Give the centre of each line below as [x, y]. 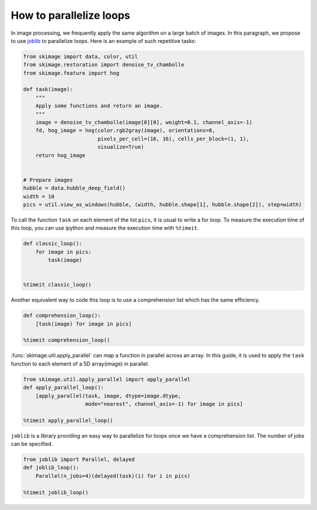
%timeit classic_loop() [58, 285]
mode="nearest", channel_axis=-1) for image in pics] [164, 404]
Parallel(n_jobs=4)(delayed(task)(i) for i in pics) [113, 476]
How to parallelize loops [70, 15]
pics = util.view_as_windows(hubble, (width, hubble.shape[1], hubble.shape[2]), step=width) [163, 204]
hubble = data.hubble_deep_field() [74, 188]
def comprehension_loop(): [62, 316]
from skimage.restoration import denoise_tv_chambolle [104, 65]
